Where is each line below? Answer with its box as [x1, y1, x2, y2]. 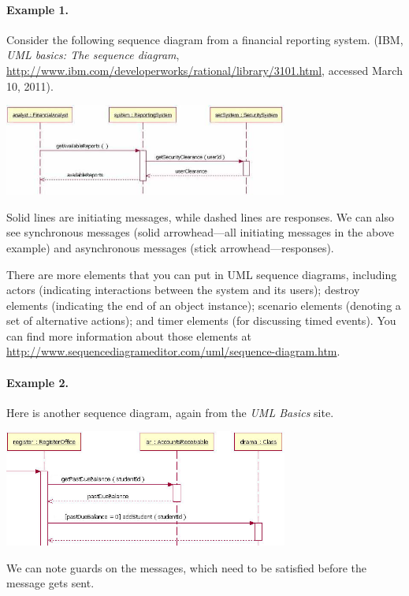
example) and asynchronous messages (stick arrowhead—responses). [6, 239, 334, 255]
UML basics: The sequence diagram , [6, 47, 180, 63]
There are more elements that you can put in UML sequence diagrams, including [6, 266, 397, 282]
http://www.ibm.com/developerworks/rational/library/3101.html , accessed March [6, 61, 403, 78]
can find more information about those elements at [6, 327, 251, 344]
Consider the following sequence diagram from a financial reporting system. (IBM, [6, 31, 403, 47]
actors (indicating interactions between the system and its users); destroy [6, 281, 360, 298]
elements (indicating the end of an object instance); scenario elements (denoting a [6, 296, 401, 313]
